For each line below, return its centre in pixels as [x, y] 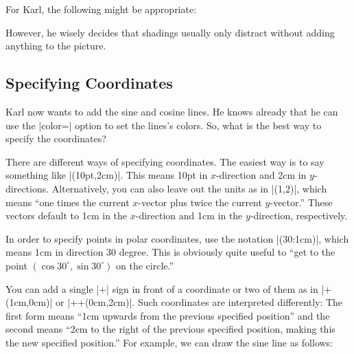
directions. [27, 188]
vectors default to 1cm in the [67, 215]
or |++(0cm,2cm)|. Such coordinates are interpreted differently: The [199, 302]
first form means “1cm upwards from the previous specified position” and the [168, 315]
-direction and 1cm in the [189, 215]
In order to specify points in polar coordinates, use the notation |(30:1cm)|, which [177, 238]
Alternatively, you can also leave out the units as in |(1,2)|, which [189, 188]
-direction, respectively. [299, 215]
